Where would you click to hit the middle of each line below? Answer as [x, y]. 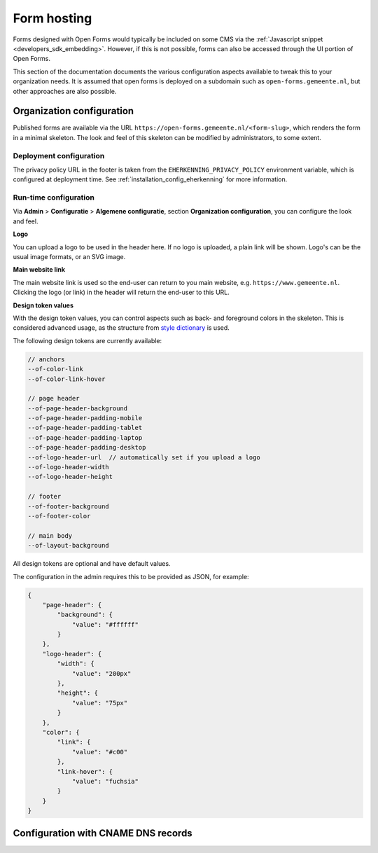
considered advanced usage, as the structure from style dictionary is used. [121, 328]
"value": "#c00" [100, 752]
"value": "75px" [100, 703]
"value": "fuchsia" [105, 781]
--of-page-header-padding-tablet [85, 428]
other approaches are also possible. [65, 91]
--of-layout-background [69, 546]
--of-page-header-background [78, 408]
